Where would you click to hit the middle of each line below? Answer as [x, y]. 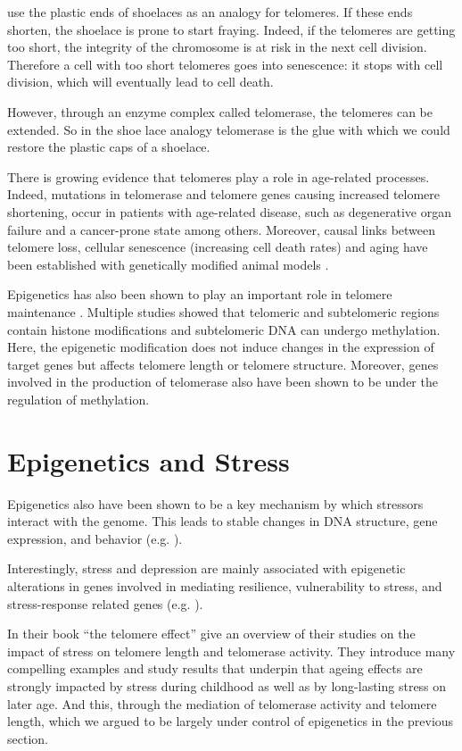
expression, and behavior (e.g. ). [95, 538]
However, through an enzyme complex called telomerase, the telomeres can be [220, 111]
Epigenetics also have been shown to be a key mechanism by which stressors [215, 503]
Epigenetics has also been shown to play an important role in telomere [200, 294]
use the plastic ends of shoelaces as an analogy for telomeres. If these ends [210, 12]
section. [28, 738]
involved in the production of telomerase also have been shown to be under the [223, 382]
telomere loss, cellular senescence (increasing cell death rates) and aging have [218, 247]
